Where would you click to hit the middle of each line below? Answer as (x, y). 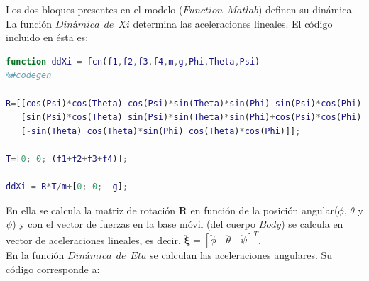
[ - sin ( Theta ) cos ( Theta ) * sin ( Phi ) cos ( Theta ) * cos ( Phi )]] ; (161, 131)
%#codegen (29, 76)
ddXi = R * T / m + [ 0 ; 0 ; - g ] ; (67, 187)
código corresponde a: (53, 269)
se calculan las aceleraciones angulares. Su (241, 255)
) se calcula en (312, 224)
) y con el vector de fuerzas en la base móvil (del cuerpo (134, 224)
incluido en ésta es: (47, 37)
